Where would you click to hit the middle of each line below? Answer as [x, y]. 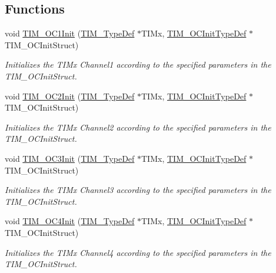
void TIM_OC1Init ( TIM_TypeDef [70, 33]
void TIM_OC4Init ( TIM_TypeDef [70, 221]
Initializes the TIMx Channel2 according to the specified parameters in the [138, 127]
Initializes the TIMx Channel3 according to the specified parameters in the [138, 190]
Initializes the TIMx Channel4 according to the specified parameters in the [138, 252]
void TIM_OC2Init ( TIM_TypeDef [70, 96]
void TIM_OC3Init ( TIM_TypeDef [70, 158]
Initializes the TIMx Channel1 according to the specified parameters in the [138, 64]
